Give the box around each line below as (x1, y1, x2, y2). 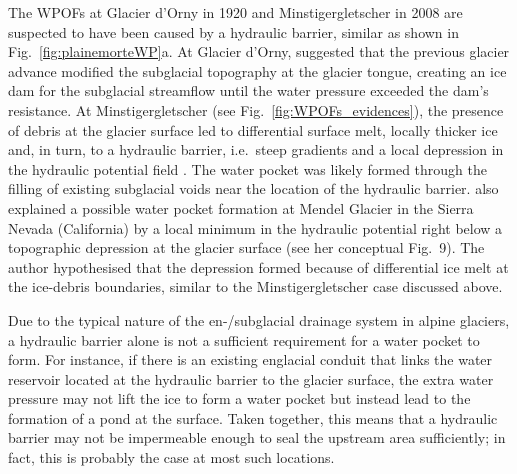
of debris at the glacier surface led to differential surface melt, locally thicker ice (8, 119, 498, 140)
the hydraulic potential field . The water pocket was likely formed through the (8, 158, 487, 179)
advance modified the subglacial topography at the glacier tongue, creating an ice (8, 60, 507, 81)
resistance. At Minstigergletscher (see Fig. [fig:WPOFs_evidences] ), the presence (8, 99, 504, 120)
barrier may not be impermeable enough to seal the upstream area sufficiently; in (8, 427, 506, 448)
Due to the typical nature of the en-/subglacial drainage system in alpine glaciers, (8, 309, 510, 330)
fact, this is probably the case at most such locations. (8, 447, 335, 468)
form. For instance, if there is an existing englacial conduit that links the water (8, 349, 493, 370)
